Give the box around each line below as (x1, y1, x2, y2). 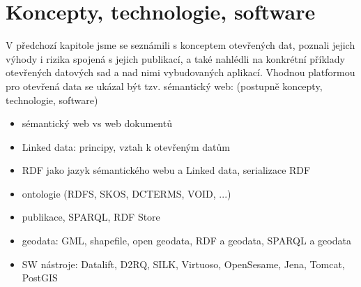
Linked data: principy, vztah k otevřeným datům (22, 139, 230, 154)
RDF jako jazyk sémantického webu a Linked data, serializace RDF (22, 163, 311, 177)
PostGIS (22, 270, 58, 285)
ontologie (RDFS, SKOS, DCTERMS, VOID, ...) (22, 186, 231, 200)
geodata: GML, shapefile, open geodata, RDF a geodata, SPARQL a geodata (22, 233, 351, 248)
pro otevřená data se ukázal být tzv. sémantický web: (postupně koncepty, (6, 78, 323, 93)
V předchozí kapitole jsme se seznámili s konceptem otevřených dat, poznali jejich (6, 38, 355, 52)
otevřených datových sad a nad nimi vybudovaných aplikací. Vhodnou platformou (6, 65, 355, 80)
